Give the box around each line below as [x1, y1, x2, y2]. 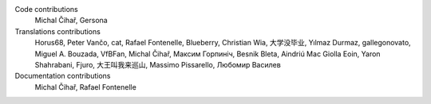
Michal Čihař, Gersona [34, 16, 108, 25]
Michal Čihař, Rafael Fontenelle [34, 82, 137, 91]
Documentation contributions [14, 71, 111, 81]
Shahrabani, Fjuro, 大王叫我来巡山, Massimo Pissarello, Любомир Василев [34, 60, 281, 69]
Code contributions [14, 5, 79, 13]
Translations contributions [14, 26, 101, 36]
